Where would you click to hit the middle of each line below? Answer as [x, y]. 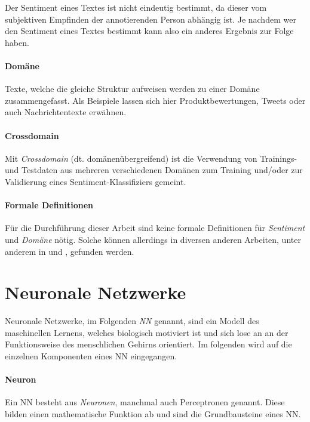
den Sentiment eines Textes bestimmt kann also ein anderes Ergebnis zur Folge [149, 31]
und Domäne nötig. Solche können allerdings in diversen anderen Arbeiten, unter [153, 239]
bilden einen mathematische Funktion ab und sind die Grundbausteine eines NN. [153, 414]
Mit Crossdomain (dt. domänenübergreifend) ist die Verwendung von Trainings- [151, 158]
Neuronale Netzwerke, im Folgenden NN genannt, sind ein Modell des [132, 321]
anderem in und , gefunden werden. [70, 251]
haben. [17, 42]
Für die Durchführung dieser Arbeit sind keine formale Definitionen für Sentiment [155, 228]
